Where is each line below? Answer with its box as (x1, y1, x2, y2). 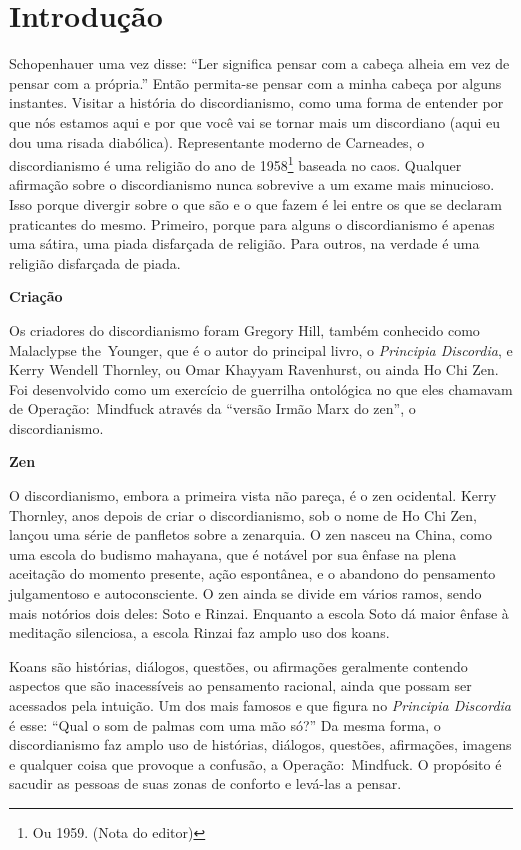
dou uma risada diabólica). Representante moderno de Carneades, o (9, 131, 425, 152)
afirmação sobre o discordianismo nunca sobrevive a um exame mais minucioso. (9, 174, 495, 195)
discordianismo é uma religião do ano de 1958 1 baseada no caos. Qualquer (9, 152, 462, 175)
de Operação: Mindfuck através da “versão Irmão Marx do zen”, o (9, 398, 416, 419)
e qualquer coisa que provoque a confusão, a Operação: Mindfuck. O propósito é (9, 753, 502, 774)
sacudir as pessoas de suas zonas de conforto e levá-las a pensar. (9, 773, 402, 794)
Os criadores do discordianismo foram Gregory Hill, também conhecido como (9, 319, 480, 340)
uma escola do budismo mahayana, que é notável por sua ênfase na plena (9, 543, 457, 564)
